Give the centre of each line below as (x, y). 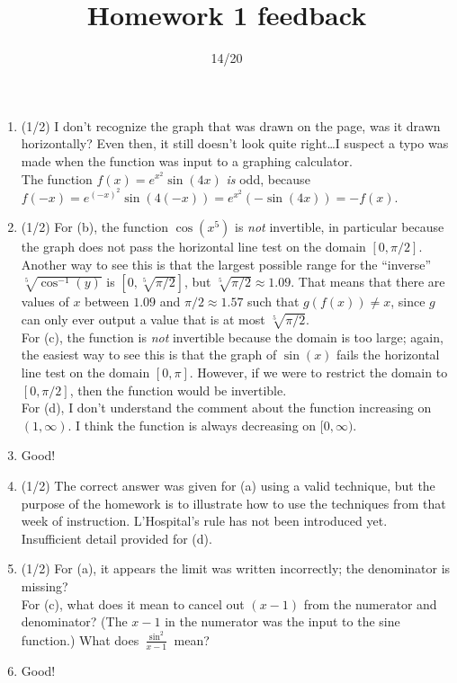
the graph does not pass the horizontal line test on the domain (193, 247)
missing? (45, 585)
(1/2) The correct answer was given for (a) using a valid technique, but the (228, 485)
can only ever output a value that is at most (143, 319)
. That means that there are (368, 282)
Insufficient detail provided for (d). (116, 538)
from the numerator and (370, 603)
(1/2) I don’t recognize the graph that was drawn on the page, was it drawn (231, 125)
